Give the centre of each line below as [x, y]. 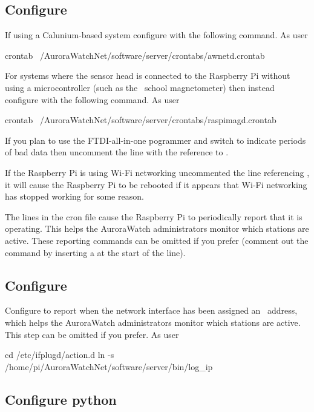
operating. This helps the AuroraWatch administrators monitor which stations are [157, 228]
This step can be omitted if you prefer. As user [92, 334]
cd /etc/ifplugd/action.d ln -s [60, 355]
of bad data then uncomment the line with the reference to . [117, 152]
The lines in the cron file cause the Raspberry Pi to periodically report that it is [154, 216]
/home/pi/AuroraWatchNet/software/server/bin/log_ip [109, 366]
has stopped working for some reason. [74, 196]
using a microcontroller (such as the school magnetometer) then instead [140, 87]
